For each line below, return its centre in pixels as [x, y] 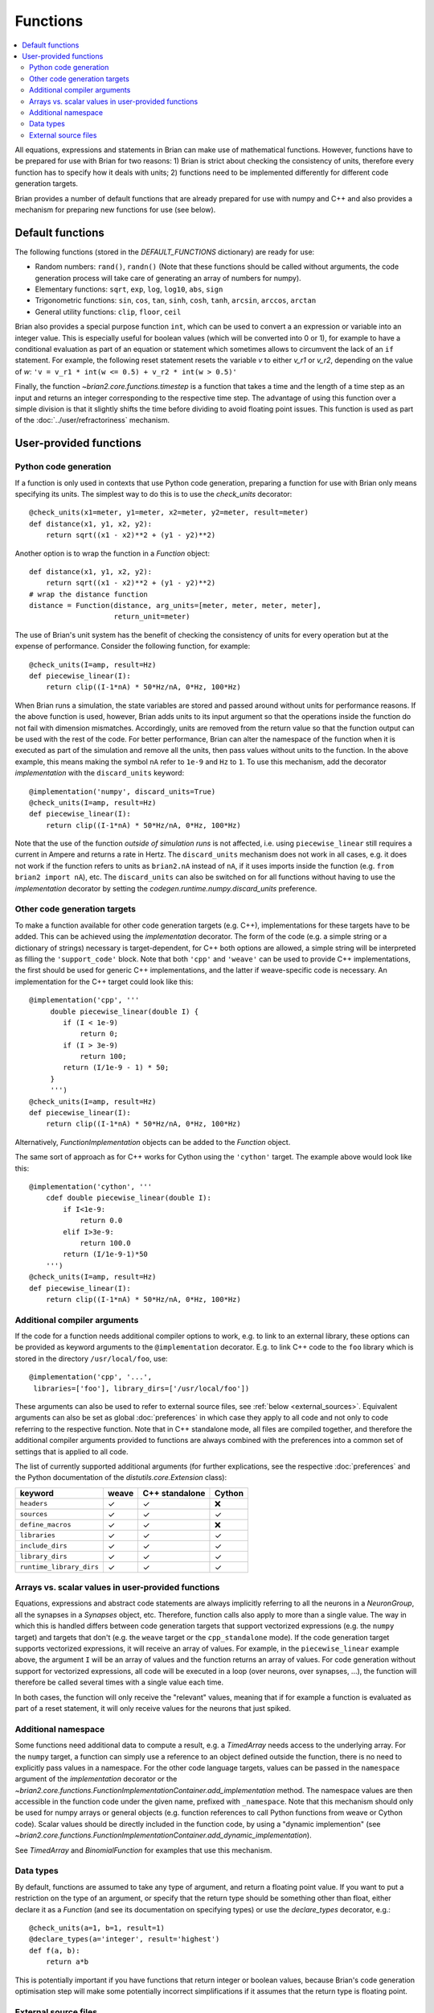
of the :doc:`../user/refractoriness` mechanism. [92, 420]
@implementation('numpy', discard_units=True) [123, 792]
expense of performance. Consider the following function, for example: [133, 646]
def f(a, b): [55, 1950]
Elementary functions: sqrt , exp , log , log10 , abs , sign [129, 289]
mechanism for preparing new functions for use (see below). [115, 210]
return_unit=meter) [152, 617]
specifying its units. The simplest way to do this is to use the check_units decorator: [154, 494]
